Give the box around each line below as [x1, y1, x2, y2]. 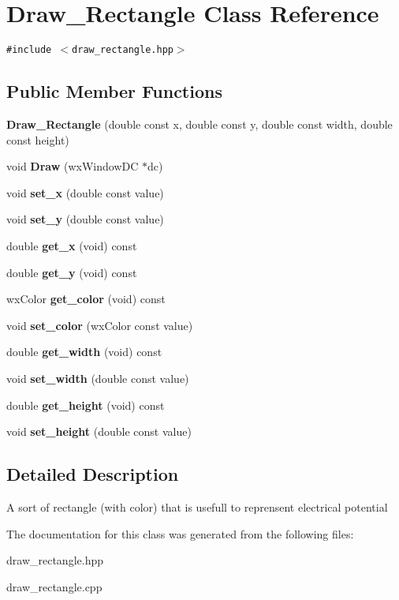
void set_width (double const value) [6, 369, 189, 386]
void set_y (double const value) [6, 211, 164, 227]
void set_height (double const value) [6, 423, 192, 440]
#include [6, 44, 52, 56]
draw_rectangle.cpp [6, 578, 103, 594]
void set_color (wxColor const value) [6, 317, 193, 333]
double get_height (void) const [6, 396, 165, 413]
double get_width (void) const [6, 343, 162, 360]
